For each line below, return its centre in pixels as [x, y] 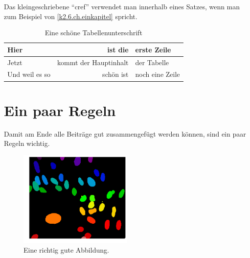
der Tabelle [152, 62]
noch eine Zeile [158, 74]
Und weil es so [29, 74]
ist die [118, 49]
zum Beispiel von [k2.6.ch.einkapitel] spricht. [71, 16]
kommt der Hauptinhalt [93, 62]
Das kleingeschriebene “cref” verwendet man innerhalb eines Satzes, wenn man [122, 6]
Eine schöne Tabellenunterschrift [93, 33]
